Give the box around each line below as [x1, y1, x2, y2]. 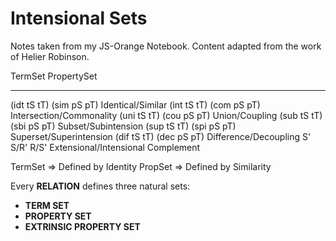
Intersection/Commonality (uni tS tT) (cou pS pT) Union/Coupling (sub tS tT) [10, 109, 323, 121]
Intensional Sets [10, 7, 148, 30]
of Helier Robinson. [10, 50, 90, 62]
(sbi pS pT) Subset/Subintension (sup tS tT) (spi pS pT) [10, 120, 237, 132]
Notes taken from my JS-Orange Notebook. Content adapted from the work [10, 40, 322, 52]
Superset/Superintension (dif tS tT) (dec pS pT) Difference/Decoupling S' [10, 130, 312, 142]
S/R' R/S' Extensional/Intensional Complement [10, 141, 201, 153]
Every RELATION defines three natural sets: [10, 180, 191, 192]
